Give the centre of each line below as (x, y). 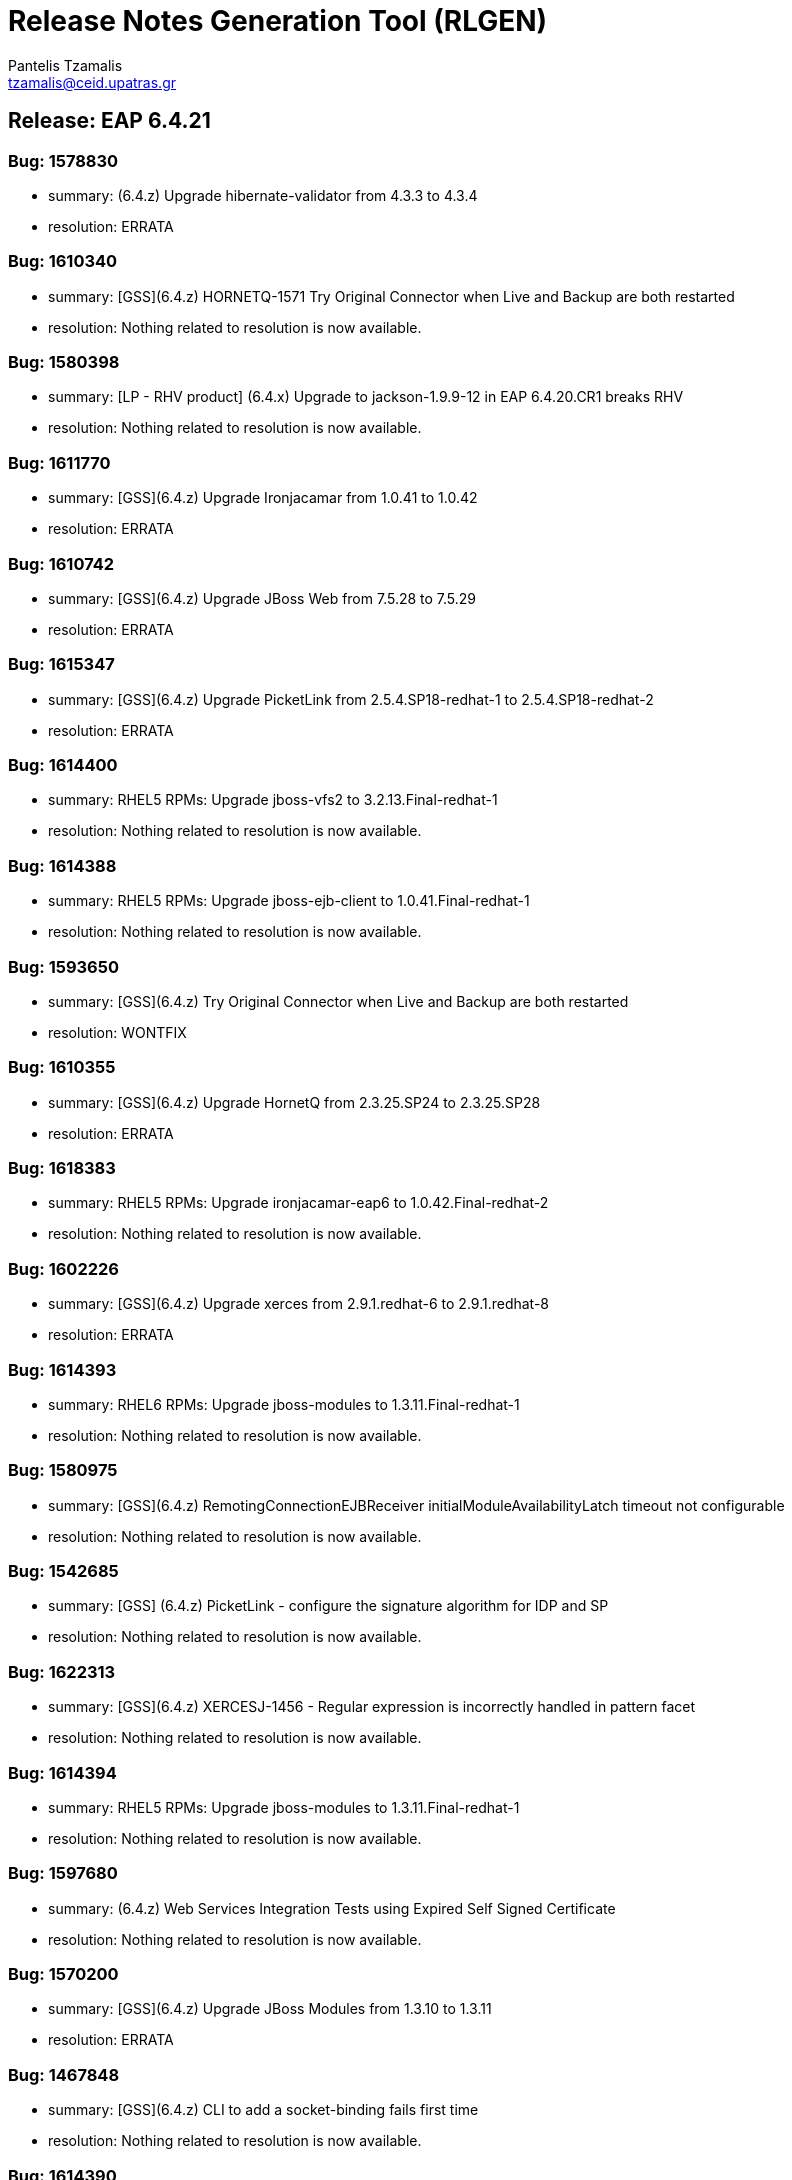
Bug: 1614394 (62, 1772)
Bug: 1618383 (62, 1168)
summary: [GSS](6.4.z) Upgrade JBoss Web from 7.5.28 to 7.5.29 (262, 598)
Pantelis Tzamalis (65, 65)
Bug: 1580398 (64, 362)
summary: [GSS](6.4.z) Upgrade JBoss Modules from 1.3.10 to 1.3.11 (270, 2009)
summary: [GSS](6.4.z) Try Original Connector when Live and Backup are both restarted (338, 1001)
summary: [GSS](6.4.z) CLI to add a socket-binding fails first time (263, 2110)
